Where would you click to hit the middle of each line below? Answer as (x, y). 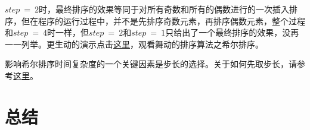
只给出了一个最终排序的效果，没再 (232, 32)
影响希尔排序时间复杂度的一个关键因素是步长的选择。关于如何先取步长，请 (151, 64)
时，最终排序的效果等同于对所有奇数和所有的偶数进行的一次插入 (164, 9)
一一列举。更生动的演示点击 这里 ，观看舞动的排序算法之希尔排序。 (134, 44)
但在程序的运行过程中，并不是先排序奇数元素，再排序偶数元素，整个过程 (163, 20)
